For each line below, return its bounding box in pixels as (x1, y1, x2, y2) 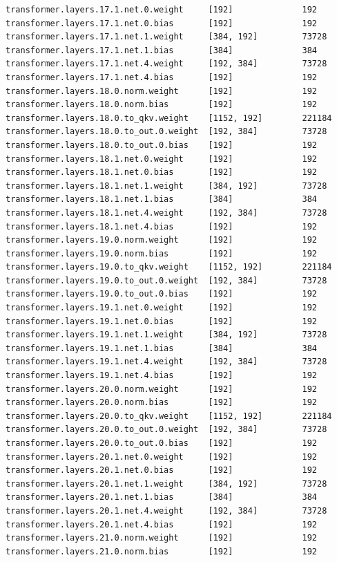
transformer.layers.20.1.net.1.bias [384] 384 (6, 492, 318, 503)
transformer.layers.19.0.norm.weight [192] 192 (6, 235, 318, 245)
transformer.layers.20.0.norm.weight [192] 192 (6, 384, 318, 394)
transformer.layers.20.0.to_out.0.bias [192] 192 (6, 438, 318, 448)
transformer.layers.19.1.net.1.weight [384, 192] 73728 (6, 330, 327, 340)
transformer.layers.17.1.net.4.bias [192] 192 (6, 72, 318, 82)
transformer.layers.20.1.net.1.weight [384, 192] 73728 (6, 478, 327, 489)
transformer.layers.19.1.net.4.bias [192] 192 (6, 371, 318, 381)
